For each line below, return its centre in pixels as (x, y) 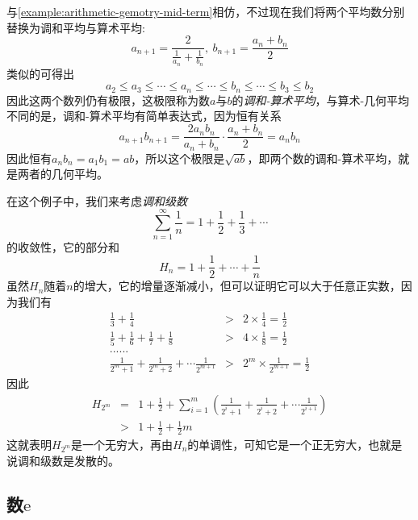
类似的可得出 (40, 73)
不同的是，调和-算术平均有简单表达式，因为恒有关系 (144, 116)
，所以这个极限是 (180, 158)
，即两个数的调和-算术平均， (323, 158)
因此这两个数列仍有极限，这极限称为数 (108, 100)
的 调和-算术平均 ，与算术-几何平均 (321, 100)
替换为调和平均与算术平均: (76, 27)
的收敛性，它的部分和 (63, 246)
